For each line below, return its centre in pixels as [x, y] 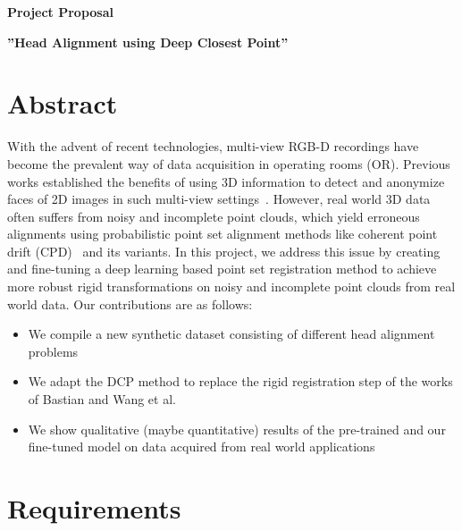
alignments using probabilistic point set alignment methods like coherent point [223, 234]
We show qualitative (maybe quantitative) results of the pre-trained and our [237, 429]
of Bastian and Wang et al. [102, 399]
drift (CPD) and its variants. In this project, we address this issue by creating [224, 251]
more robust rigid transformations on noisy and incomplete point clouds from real [231, 287]
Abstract [63, 103]
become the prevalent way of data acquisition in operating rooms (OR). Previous [229, 163]
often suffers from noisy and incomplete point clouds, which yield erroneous [214, 216]
